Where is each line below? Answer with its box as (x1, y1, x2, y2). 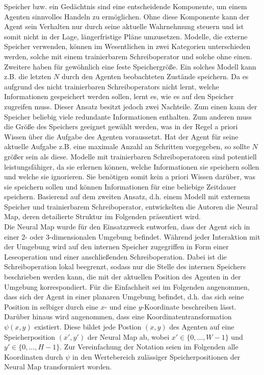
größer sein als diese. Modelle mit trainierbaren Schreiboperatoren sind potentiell (4, 151, 257, 161)
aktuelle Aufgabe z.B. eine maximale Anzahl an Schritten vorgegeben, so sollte (4, 141, 250, 152)
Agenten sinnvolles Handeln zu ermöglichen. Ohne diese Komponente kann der (4, 11, 250, 21)
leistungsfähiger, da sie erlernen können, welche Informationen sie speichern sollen (4, 161, 259, 172)
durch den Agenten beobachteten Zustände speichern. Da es (61, 71, 249, 82)
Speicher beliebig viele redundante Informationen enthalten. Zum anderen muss (4, 111, 252, 122)
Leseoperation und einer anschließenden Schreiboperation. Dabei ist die (4, 251, 227, 262)
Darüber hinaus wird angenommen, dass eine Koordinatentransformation (4, 311, 232, 322)
